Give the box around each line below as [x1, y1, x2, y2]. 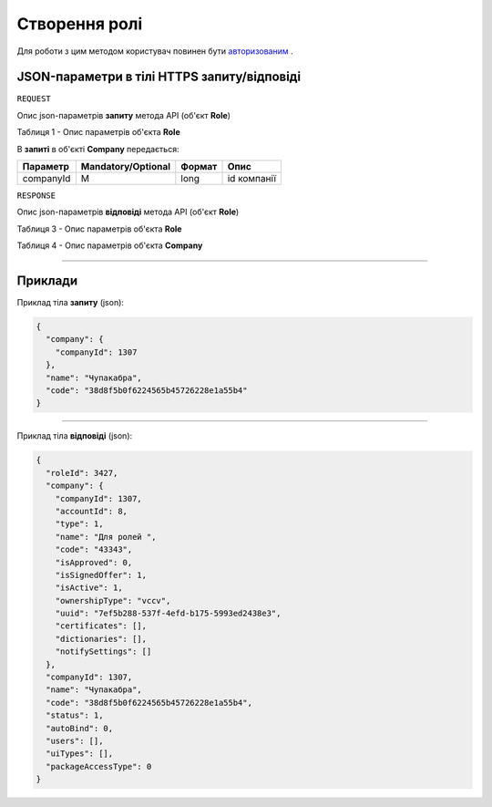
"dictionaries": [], [55, 634, 148, 644]
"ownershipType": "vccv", [55, 595, 171, 605]
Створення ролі [16, 14, 143, 34]
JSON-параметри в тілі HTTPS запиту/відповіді [16, 69, 301, 85]
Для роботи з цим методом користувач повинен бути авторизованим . [16, 46, 293, 57]
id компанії [227, 172, 277, 185]
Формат [180, 160, 218, 173]
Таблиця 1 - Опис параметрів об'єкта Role [16, 127, 181, 138]
